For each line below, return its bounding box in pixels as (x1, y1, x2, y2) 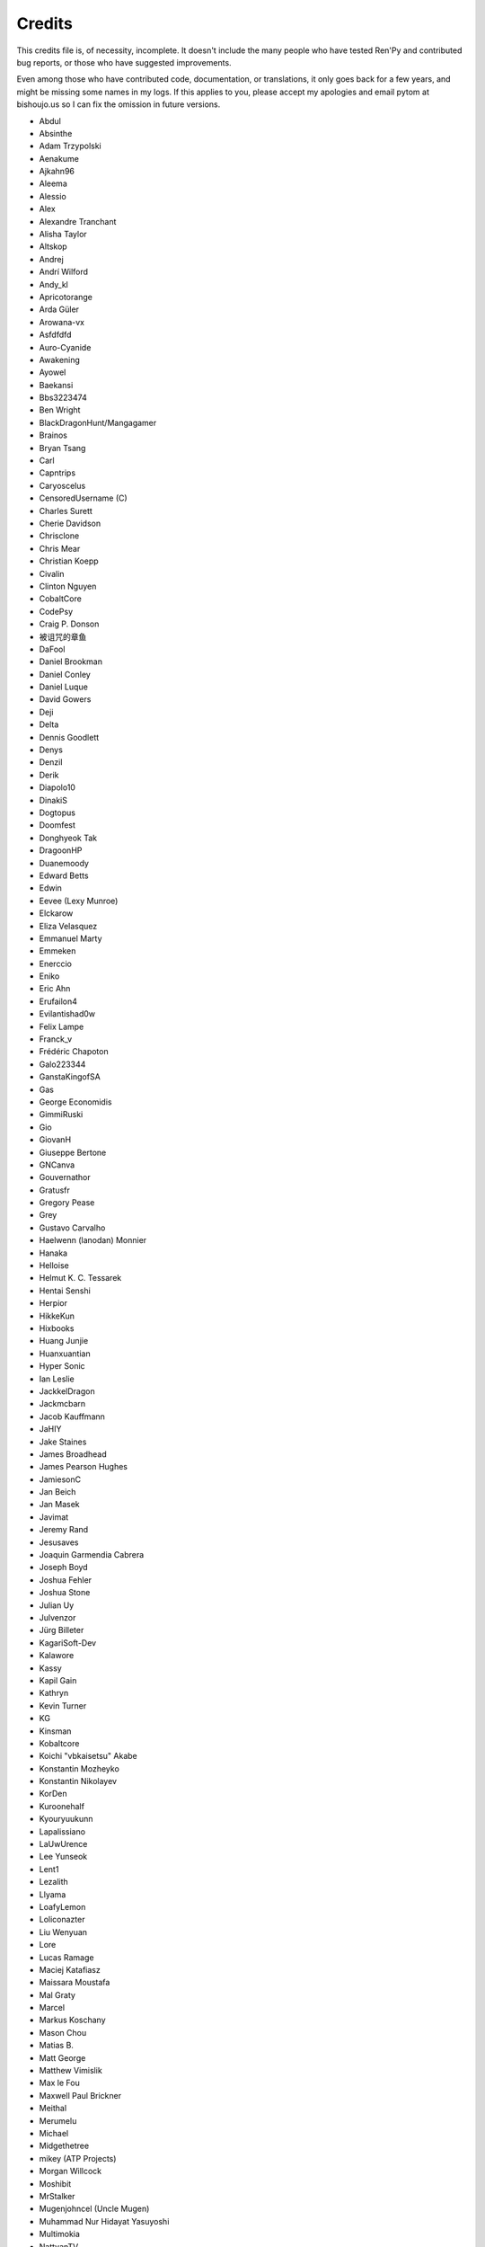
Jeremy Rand (39, 1524, 89, 1535)
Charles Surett (39, 505, 93, 516)
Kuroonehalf (39, 1800, 85, 1811)
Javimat (39, 1511, 69, 1523)
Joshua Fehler (39, 1574, 93, 1585)
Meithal (39, 2103, 67, 2114)
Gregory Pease (39, 1197, 95, 1208)
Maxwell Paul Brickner (39, 2090, 121, 2100)
